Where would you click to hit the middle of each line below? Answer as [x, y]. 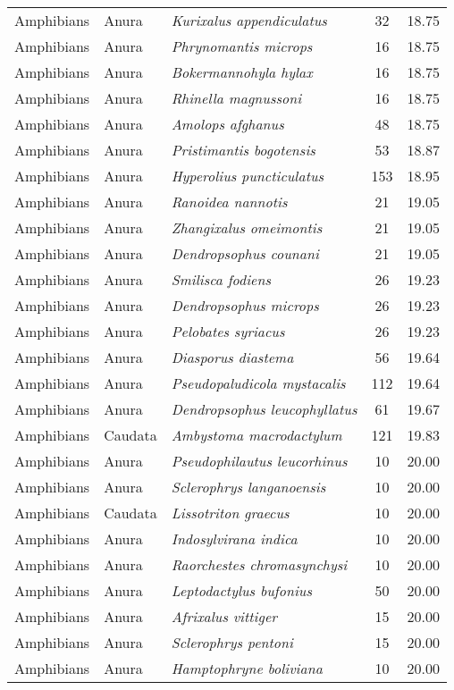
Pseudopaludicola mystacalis [258, 383]
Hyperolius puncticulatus [248, 176]
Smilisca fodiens [221, 279]
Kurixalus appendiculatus [249, 20]
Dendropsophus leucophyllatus [264, 409]
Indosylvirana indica [234, 539]
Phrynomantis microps [242, 46]
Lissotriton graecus [230, 513]
